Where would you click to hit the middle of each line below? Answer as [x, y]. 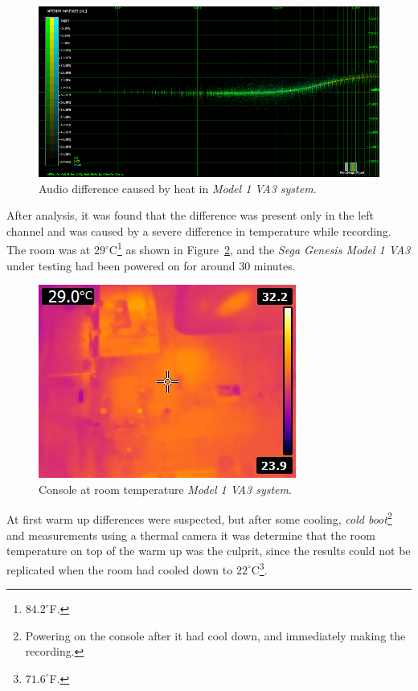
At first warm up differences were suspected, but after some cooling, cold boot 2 [199, 518]
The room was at [49, 250]
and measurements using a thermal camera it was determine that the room [191, 535]
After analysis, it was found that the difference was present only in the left [191, 215]
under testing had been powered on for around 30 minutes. [151, 265]
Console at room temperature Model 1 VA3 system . [165, 489]
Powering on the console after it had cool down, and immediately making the [215, 635]
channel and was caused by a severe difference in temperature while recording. [199, 230]
